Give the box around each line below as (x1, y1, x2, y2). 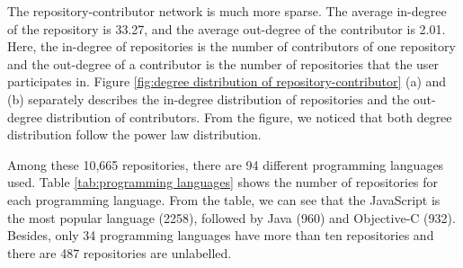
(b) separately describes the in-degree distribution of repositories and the (7, 89, 410, 108)
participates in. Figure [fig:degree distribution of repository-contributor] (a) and (7, 72, 447, 91)
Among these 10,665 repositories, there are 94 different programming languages (7, 155, 444, 174)
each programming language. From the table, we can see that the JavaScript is (7, 190, 441, 209)
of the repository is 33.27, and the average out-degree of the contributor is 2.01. (7, 19, 446, 38)
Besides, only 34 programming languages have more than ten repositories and (7, 226, 434, 245)
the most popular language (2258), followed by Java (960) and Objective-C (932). (7, 208, 456, 227)
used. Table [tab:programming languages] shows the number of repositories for (7, 173, 439, 192)
